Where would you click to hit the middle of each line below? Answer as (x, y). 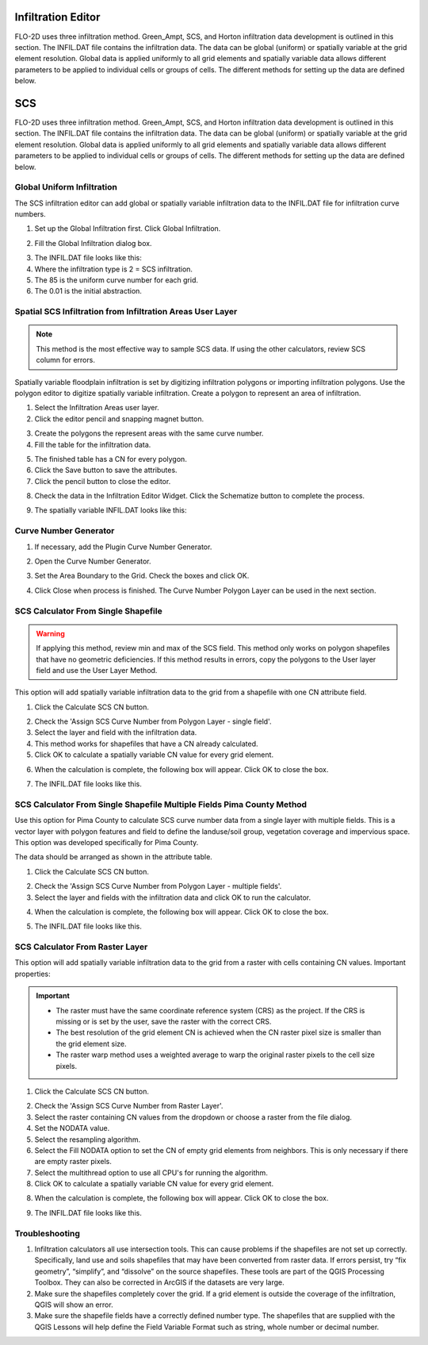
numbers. (31, 214)
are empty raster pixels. (73, 1162)
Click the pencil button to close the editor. (103, 481)
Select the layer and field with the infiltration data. (116, 732)
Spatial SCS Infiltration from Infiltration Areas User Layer (126, 312)
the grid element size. (91, 1043)
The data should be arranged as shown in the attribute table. (114, 857)
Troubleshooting (48, 1233)
